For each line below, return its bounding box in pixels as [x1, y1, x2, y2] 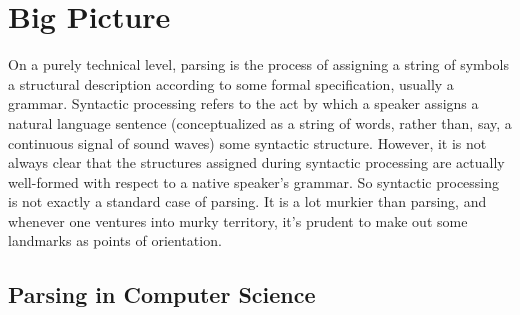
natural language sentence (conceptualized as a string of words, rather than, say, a [8, 112, 512, 133]
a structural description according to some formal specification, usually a [8, 73, 454, 94]
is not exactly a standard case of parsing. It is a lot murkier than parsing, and [8, 191, 487, 212]
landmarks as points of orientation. [8, 230, 222, 251]
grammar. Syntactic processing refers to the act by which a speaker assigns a [8, 93, 479, 114]
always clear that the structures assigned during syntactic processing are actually [8, 152, 505, 173]
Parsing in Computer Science [8, 279, 316, 310]
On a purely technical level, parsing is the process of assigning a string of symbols [8, 54, 509, 75]
